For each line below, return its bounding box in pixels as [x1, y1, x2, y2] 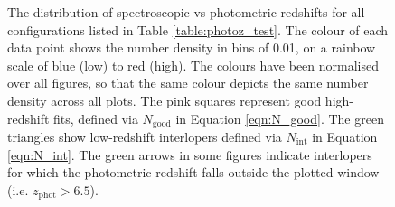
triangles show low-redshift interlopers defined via [7, 127, 282, 146]
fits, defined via [53, 108, 138, 127]
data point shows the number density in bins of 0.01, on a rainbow [7, 38, 376, 57]
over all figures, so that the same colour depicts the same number [7, 73, 369, 92]
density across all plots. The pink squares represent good [7, 90, 322, 109]
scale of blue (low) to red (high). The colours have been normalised [7, 55, 379, 74]
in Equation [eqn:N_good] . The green [175, 108, 384, 127]
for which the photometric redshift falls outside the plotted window [7, 163, 380, 182]
